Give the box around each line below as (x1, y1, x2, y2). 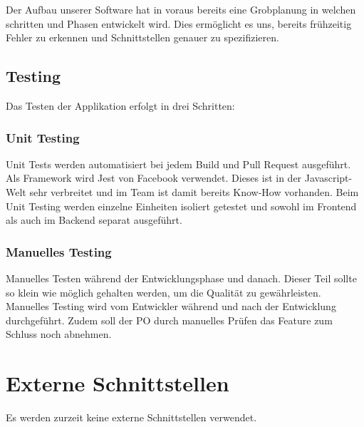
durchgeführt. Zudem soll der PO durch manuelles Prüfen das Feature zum (6, 312, 333, 327)
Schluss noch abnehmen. (6, 326, 112, 341)
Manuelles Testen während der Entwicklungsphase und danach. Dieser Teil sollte (6, 270, 357, 285)
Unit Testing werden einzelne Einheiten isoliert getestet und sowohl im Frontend (6, 198, 357, 213)
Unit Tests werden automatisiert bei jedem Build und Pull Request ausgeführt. (6, 156, 351, 171)
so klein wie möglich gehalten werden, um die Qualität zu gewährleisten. (6, 284, 321, 299)
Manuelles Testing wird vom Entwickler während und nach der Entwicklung (6, 299, 336, 314)
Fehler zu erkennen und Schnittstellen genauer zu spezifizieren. (6, 30, 279, 45)
